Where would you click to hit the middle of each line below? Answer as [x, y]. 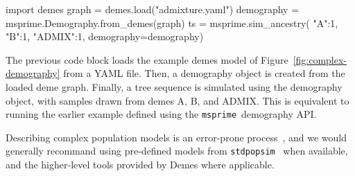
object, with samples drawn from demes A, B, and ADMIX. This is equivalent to [177, 100]
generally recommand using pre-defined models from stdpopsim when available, [177, 151]
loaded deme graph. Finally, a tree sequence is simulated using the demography [174, 86]
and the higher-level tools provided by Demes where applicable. [140, 165]
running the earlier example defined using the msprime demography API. [161, 114]
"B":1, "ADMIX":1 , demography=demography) [105, 36]
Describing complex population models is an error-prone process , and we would [176, 137]
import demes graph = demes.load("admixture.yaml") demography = [153, 9]
